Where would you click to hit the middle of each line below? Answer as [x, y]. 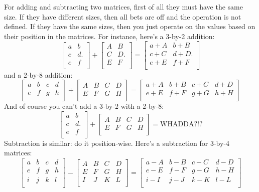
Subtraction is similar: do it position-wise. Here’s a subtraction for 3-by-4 [117, 143]
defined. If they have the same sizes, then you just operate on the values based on [130, 26]
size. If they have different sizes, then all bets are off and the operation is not [123, 16]
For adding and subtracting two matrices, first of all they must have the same [123, 7]
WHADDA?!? [181, 125]
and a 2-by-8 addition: [38, 74]
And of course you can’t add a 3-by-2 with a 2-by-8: [84, 106]
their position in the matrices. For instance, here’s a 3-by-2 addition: [109, 36]
